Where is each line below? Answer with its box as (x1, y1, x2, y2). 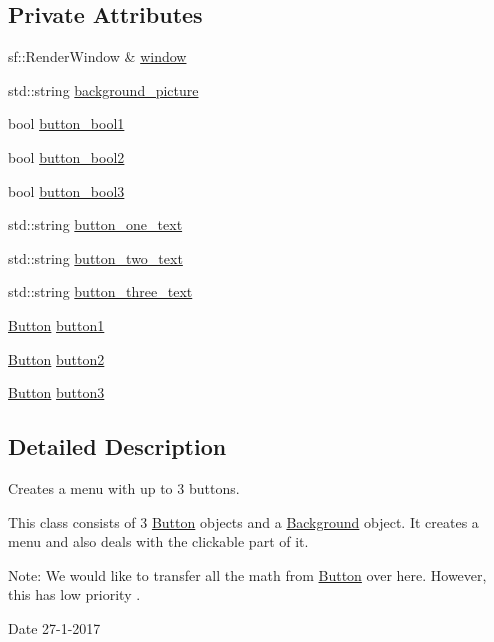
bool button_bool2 (8, 146, 125, 167)
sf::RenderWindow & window (8, 46, 187, 67)
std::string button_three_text (8, 281, 193, 302)
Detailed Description (8, 431, 227, 462)
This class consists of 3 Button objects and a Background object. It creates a (8, 511, 479, 532)
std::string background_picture (8, 79, 199, 100)
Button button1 (8, 314, 105, 335)
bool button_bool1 (8, 113, 125, 134)
